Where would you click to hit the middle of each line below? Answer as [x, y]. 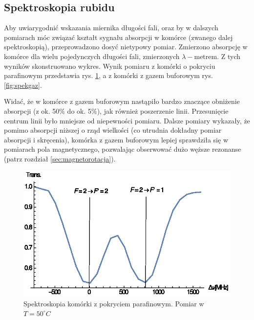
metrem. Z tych [217, 56]
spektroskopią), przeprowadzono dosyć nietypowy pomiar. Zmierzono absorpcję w [126, 47]
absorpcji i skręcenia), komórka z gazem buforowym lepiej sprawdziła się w [116, 139]
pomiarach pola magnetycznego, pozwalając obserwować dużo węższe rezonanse [123, 149]
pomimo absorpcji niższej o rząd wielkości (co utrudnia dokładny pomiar [113, 130]
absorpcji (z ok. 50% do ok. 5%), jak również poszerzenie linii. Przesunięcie [116, 110]
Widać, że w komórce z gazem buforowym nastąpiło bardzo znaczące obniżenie [122, 101]
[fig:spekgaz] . [23, 85]
